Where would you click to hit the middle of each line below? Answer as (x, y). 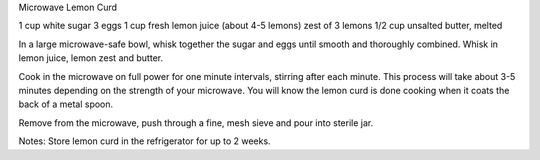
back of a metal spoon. (66, 104)
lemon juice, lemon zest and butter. (91, 58)
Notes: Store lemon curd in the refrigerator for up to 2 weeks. (144, 141)
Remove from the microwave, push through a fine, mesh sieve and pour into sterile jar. (196, 122)
